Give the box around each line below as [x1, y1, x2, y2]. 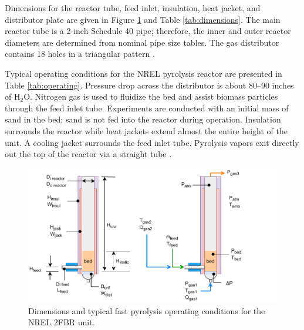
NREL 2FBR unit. [28, 316, 95, 328]
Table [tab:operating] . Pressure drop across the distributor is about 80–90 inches [5, 79, 294, 91]
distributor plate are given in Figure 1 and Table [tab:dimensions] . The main [5, 13, 281, 25]
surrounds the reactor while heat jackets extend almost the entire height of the [5, 124, 288, 137]
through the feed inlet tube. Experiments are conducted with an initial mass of [5, 101, 289, 114]
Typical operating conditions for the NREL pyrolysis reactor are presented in [5, 67, 282, 79]
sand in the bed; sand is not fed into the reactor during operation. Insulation [5, 113, 281, 125]
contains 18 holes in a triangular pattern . [5, 47, 155, 60]
